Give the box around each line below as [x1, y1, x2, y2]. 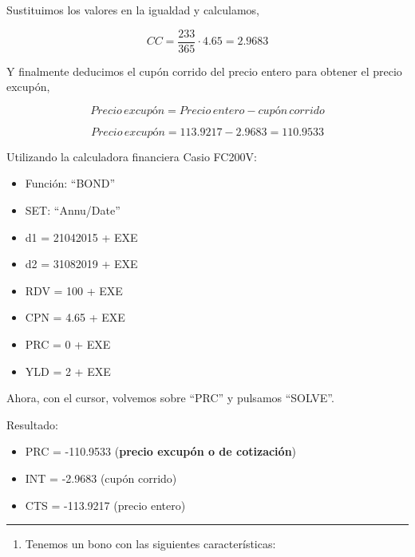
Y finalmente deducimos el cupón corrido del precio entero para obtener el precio [6, 62, 402, 79]
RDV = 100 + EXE [25, 282, 123, 298]
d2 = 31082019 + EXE [25, 255, 138, 272]
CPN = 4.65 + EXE [25, 309, 125, 326]
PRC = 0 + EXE [25, 336, 111, 352]
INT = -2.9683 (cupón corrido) [25, 469, 177, 486]
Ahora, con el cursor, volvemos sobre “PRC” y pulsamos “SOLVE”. [6, 389, 334, 406]
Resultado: [6, 416, 58, 433]
